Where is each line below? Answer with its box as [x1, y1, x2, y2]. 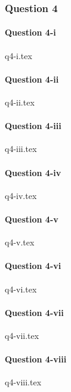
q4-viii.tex [5, 376, 42, 388]
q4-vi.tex [5, 282, 37, 295]
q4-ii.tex [5, 96, 35, 109]
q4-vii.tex [5, 329, 39, 341]
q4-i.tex [5, 49, 32, 62]
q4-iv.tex [5, 189, 37, 201]
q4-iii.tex [5, 142, 37, 155]
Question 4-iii [5, 119, 61, 132]
